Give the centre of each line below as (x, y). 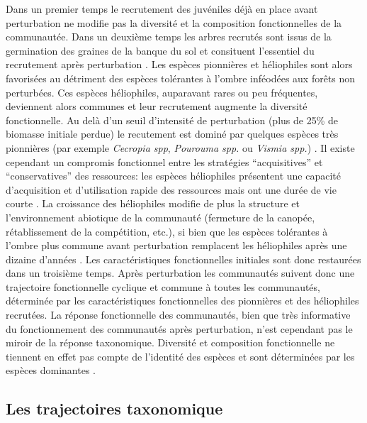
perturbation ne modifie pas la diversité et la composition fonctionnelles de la (174, 22)
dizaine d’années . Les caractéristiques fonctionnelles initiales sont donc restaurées (183, 259)
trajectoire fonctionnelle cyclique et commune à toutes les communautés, (163, 286)
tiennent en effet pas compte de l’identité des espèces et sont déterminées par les (180, 356)
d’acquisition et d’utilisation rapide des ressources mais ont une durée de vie (171, 189)
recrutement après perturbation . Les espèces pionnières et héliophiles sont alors (179, 64)
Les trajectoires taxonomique (114, 408)
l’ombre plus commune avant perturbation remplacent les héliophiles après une (176, 245)
